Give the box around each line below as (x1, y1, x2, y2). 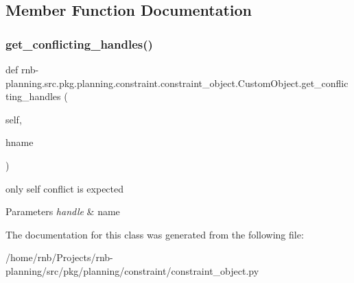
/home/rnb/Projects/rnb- (5, 250, 113, 264)
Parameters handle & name (5, 204, 120, 219)
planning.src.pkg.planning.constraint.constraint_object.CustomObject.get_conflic (5, 75, 349, 90)
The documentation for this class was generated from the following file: (5, 227, 304, 241)
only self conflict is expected (5, 181, 124, 195)
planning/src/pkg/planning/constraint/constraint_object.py (5, 263, 259, 278)
